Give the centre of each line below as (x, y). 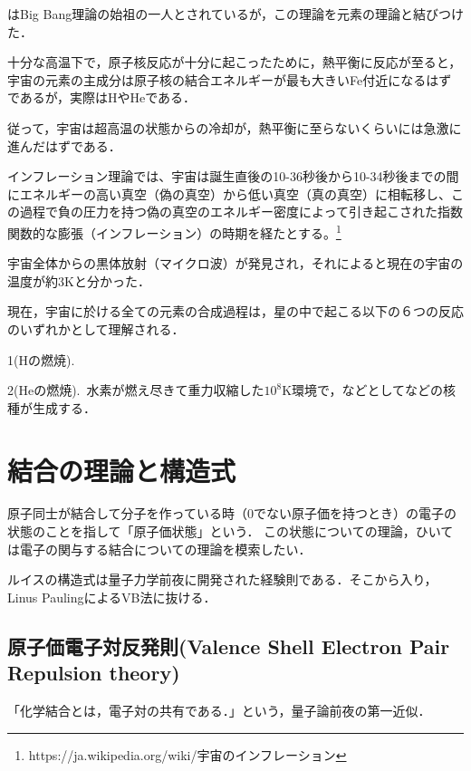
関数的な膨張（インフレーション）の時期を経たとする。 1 (174, 231)
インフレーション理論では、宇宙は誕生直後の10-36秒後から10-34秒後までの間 (233, 176)
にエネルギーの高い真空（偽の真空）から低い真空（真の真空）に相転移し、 (229, 193)
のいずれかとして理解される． (96, 328)
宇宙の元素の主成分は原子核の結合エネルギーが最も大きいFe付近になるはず (230, 79)
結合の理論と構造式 (122, 470)
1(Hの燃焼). (41, 359)
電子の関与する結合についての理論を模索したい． (165, 549)
